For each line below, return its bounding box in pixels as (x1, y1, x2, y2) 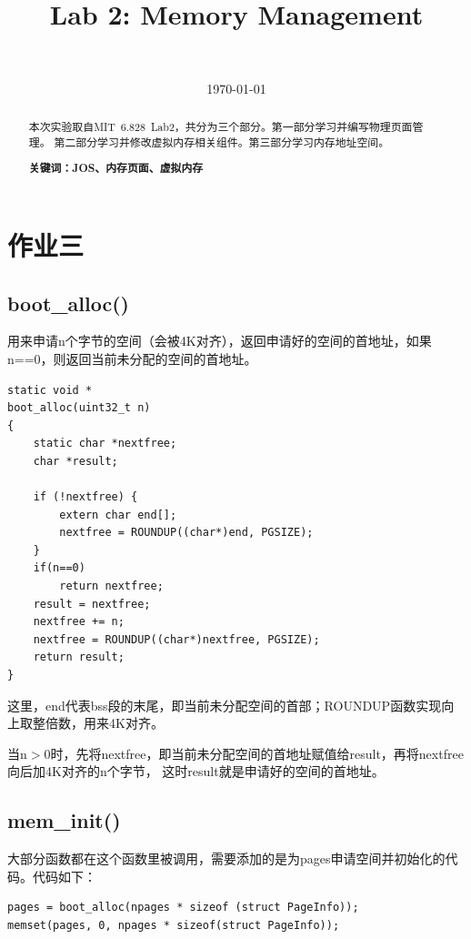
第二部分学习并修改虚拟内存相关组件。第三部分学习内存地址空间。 (54, 134, 390, 149)
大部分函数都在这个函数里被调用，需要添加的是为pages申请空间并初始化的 (7, 849, 446, 868)
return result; (33, 651, 125, 664)
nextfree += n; (33, 615, 125, 629)
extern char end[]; (59, 508, 177, 521)
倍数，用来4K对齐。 (45, 713, 164, 732)
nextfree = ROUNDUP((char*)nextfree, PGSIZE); (33, 632, 320, 646)
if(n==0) (33, 561, 85, 575)
